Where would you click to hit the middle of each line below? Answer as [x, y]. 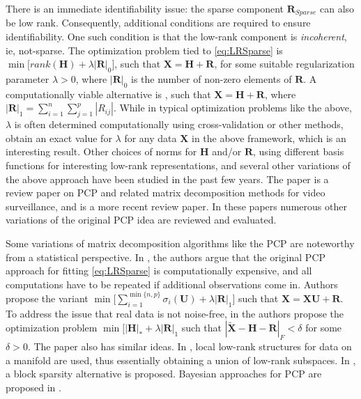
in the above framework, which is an [269, 138]
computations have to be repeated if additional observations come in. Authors [172, 284]
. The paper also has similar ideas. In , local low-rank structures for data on [190, 346]
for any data [151, 138]
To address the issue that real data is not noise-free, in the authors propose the [175, 313]
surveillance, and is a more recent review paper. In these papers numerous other [176, 206]
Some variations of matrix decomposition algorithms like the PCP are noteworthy [180, 243]
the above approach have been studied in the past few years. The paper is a [167, 179]
